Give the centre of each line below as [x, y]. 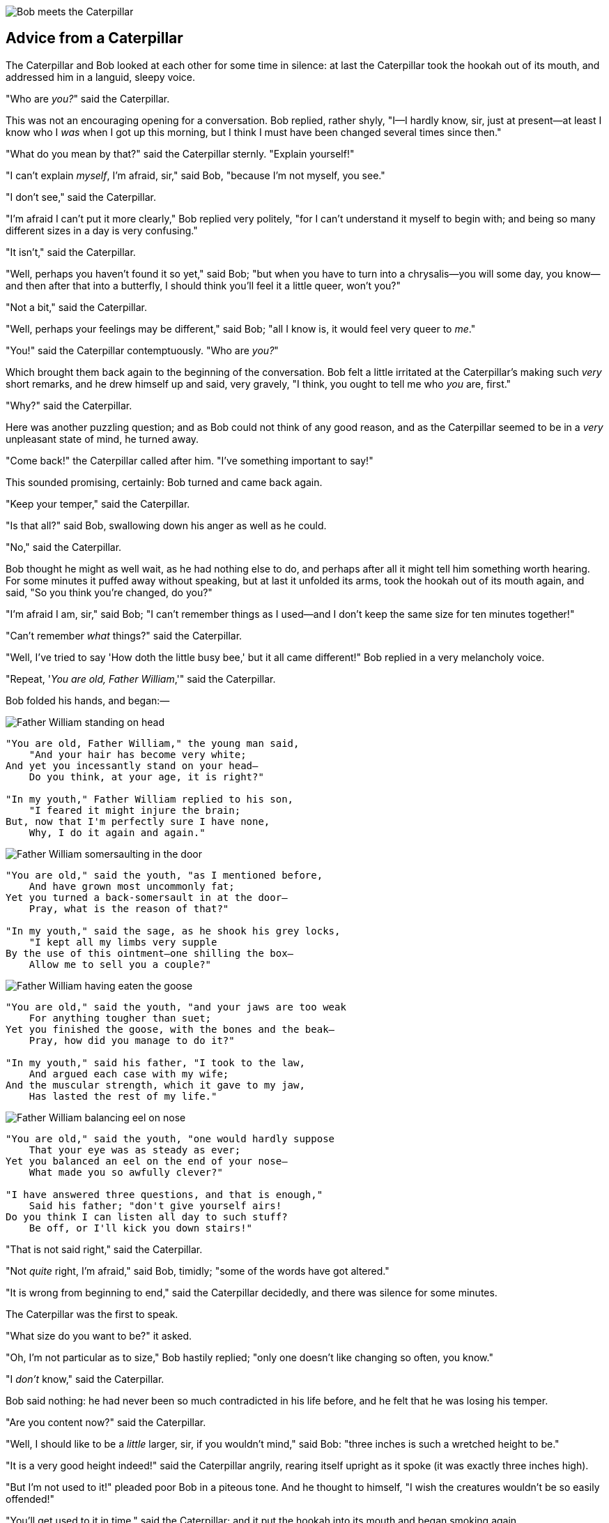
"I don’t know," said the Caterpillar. [85, 1379]
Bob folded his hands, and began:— [88, 700]
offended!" [30, 1499]
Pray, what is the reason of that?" [129, 908]
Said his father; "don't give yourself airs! [155, 1205]
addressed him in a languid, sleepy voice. [101, 77]
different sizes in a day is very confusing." [102, 230]
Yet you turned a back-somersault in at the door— [147, 897]
